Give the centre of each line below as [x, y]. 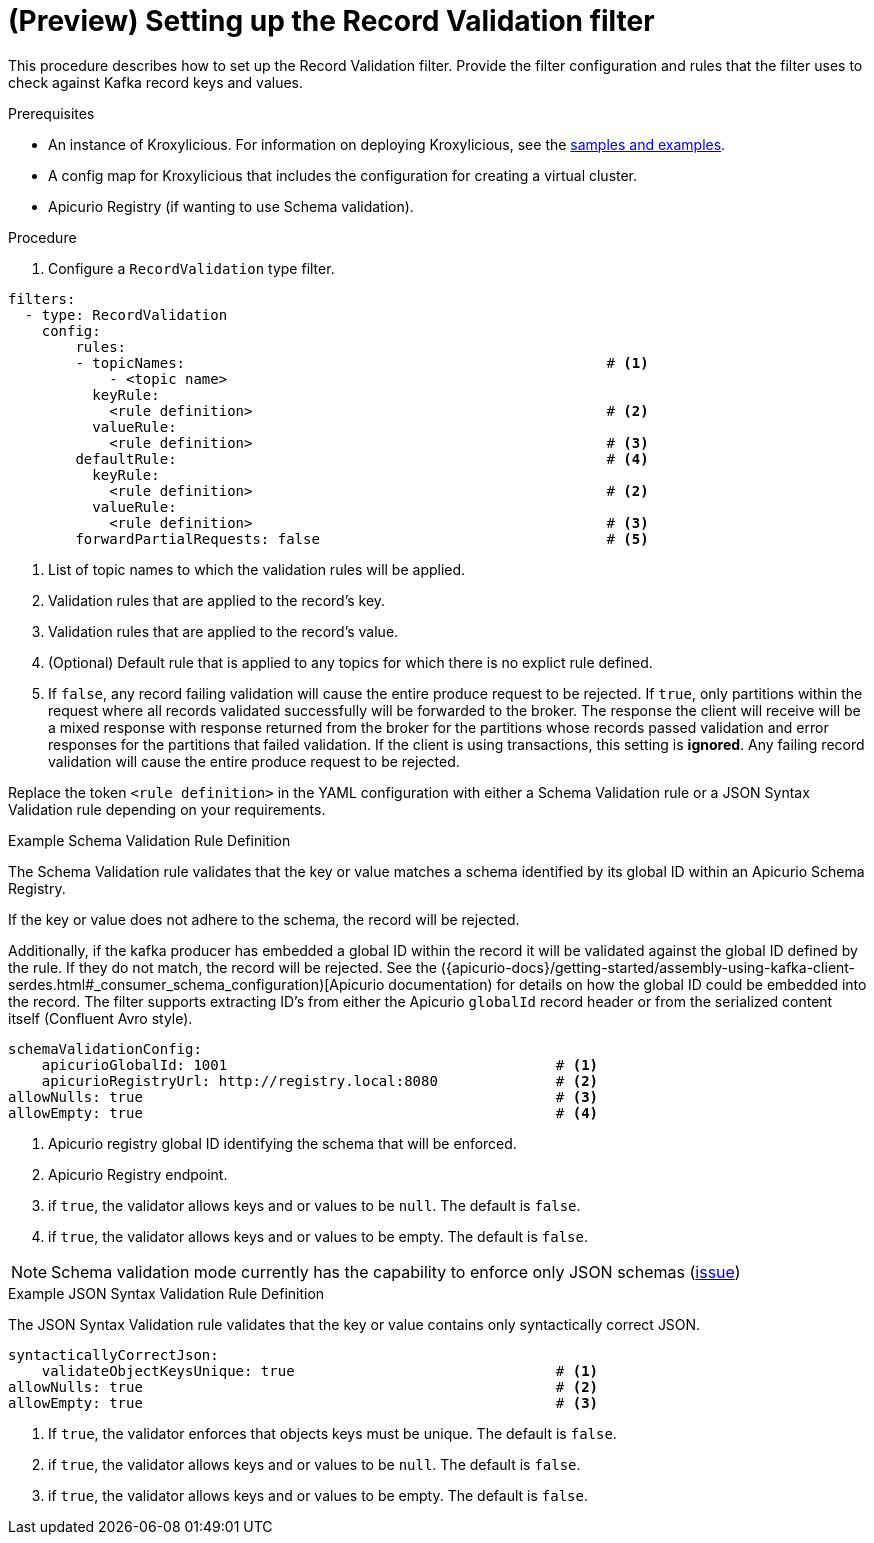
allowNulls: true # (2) [303, 1386]
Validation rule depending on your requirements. [167, 809]
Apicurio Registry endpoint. [138, 1174]
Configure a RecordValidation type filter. [191, 268]
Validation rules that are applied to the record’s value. [223, 631]
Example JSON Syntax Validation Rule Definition [166, 1293]
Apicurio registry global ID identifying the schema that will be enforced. [282, 1143]
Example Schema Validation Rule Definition [149, 840]
